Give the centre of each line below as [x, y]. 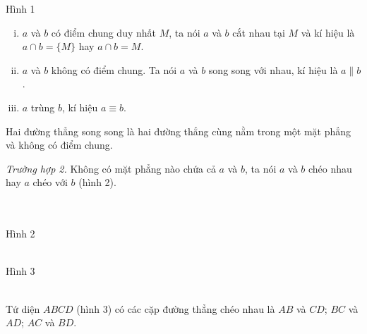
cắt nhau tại [259, 32]
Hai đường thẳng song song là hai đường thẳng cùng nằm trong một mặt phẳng [179, 131]
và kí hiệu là [328, 32]
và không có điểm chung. [59, 145]
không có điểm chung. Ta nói [114, 69]
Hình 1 [20, 8]
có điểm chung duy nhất [103, 32]
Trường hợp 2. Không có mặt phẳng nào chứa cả [111, 168]
